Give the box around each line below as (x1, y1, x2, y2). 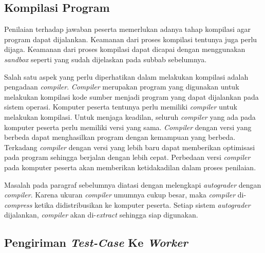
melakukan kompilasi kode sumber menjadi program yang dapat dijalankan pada (4, 91, 259, 102)
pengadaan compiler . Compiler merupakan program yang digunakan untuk (4, 81, 239, 92)
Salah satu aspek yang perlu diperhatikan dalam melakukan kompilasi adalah (4, 71, 249, 82)
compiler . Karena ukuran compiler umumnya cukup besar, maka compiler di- (4, 189, 247, 200)
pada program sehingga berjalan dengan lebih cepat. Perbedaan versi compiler (4, 152, 251, 162)
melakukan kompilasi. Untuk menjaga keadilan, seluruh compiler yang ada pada (4, 111, 256, 122)
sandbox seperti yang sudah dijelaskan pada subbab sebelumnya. (4, 53, 207, 64)
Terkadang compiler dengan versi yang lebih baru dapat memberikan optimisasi (4, 141, 255, 152)
